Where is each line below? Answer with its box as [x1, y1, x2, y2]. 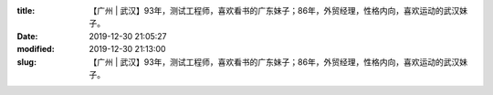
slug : [16, 56, 37, 68]
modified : [16, 44, 55, 55]
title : [16, 5, 36, 16]
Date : [16, 30, 38, 41]
